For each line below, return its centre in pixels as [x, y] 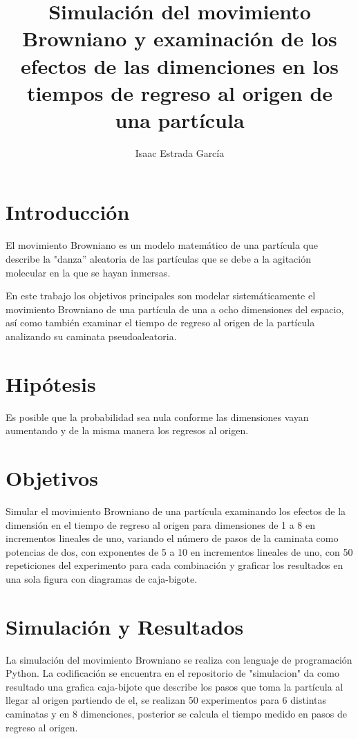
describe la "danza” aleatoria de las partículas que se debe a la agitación [158, 259]
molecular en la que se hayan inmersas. [88, 272]
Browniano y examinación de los [180, 38]
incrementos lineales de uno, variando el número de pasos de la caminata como [172, 538]
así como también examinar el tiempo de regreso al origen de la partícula [160, 322]
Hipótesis [51, 383]
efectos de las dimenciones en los [180, 65]
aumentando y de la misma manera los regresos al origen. [127, 430]
